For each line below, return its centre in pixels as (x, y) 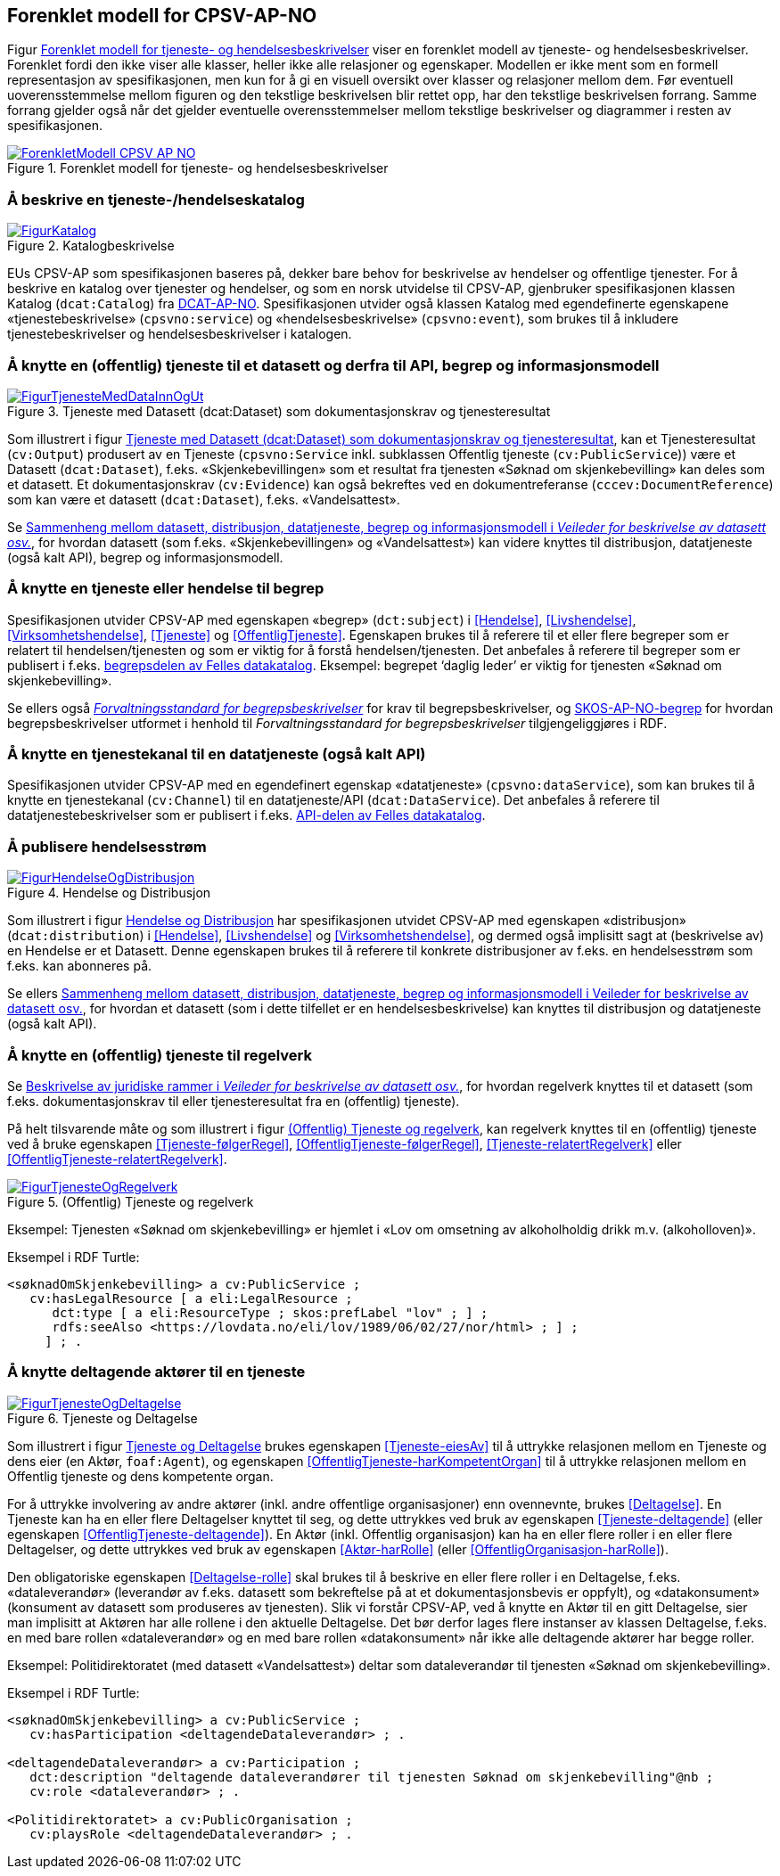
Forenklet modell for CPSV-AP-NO (162, 16)
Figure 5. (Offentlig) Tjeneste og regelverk (131, 1201)
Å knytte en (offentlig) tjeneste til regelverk (160, 1055)
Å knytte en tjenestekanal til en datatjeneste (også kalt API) (217, 754)
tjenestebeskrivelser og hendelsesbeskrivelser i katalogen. (180, 334)
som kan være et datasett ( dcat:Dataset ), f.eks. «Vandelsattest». (204, 499)
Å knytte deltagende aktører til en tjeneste (156, 1372)
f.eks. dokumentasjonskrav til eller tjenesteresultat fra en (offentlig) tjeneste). (234, 1101)
